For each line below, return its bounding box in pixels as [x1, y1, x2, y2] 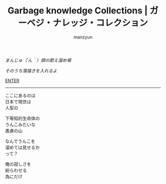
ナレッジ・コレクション [52, 17, 148, 29]
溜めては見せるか [5, 144, 40, 150]
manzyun [73, 34, 93, 40]
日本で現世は [5, 98, 31, 104]
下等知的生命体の [5, 115, 40, 121]
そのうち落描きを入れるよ [5, 68, 57, 74]
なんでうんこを [5, 138, 36, 144]
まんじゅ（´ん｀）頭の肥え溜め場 [5, 57, 71, 63]
